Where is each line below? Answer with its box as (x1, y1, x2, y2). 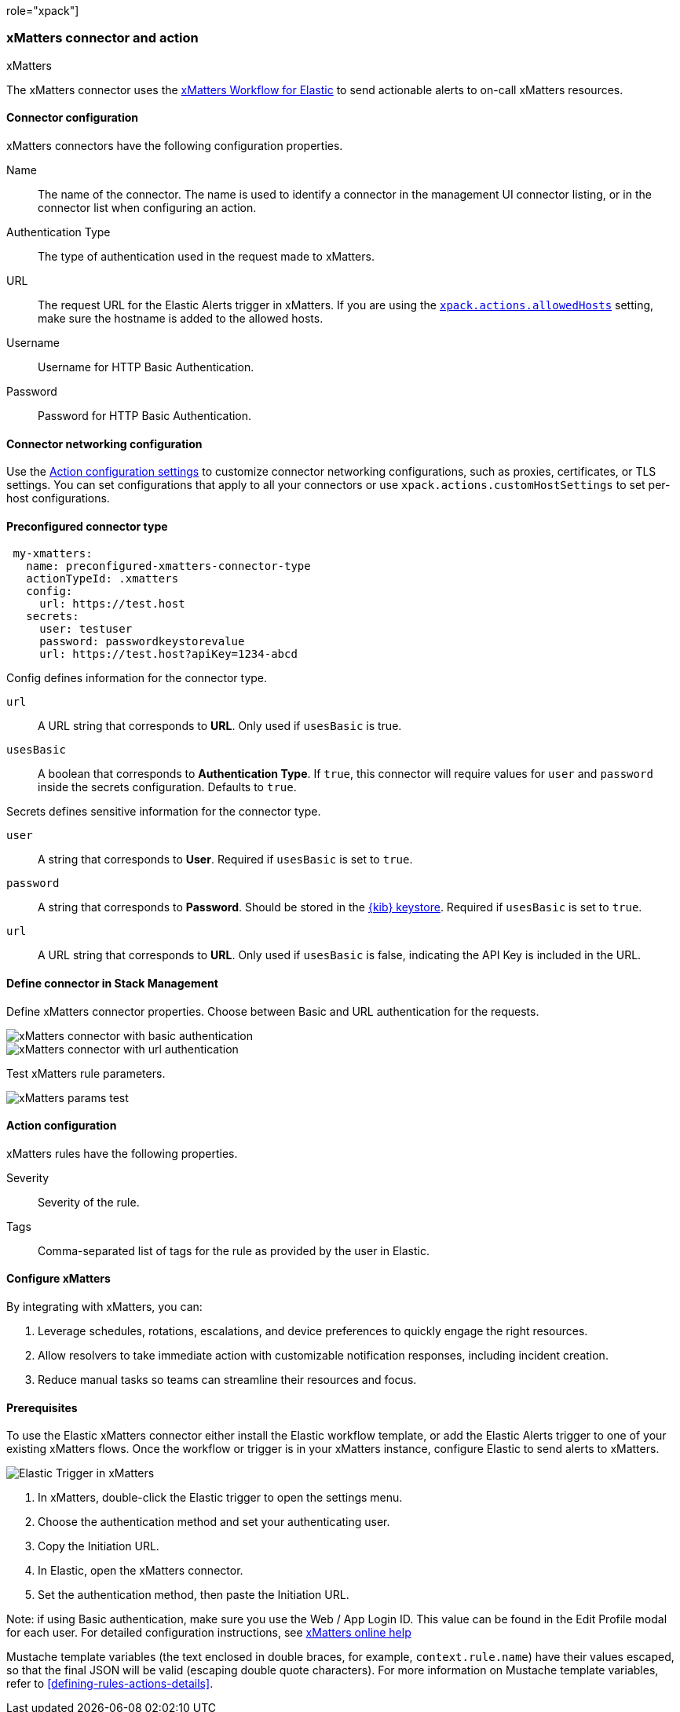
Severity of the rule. (38, 1195, 140, 1209)
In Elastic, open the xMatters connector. (38, 1564, 243, 1578)
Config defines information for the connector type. (6, 671, 268, 685)
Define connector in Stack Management (6, 976, 218, 991)
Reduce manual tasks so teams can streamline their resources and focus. (38, 1373, 417, 1387)
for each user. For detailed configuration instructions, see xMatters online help (6, 1626, 411, 1640)
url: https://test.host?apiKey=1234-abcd (39, 648, 298, 661)
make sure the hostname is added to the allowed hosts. (38, 311, 324, 325)
